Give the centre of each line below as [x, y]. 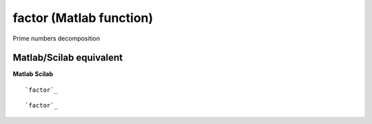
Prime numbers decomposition [56, 38]
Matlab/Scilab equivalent [68, 58]
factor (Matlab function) [83, 18]
